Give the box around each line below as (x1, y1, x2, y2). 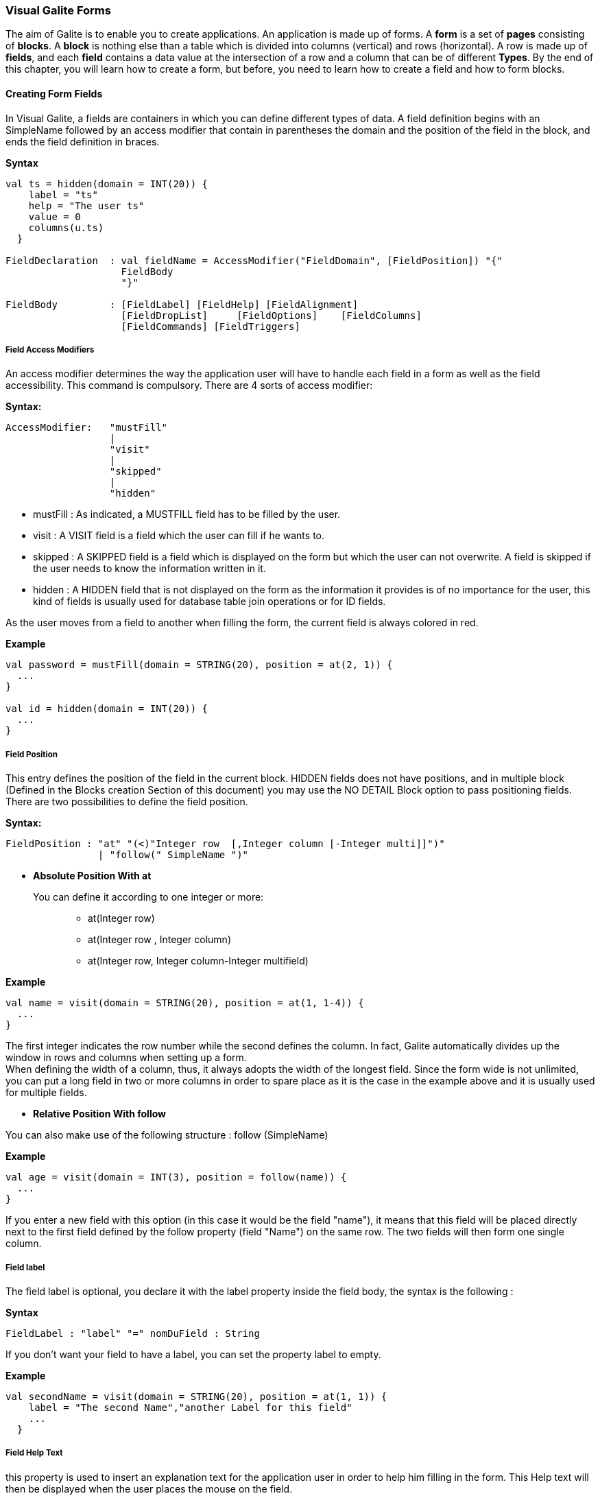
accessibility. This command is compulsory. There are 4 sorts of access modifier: (5, 379, 373, 392)
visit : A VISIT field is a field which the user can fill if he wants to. (33, 530, 324, 542)
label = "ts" (28, 189, 98, 200)
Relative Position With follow (33, 1108, 166, 1120)
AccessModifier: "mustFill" (5, 422, 168, 434)
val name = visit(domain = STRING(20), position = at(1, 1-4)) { (5, 997, 364, 1009)
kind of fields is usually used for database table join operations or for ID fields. (33, 595, 386, 608)
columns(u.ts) (28, 222, 104, 233)
